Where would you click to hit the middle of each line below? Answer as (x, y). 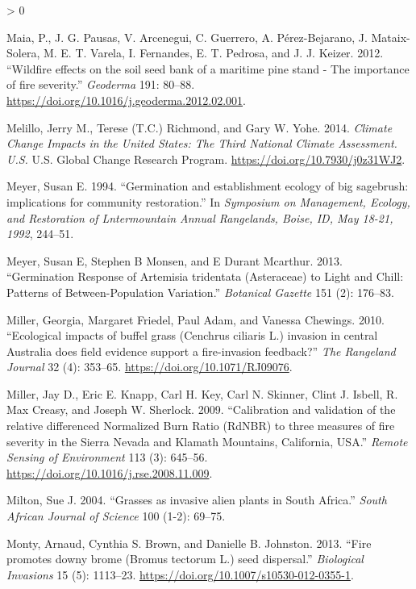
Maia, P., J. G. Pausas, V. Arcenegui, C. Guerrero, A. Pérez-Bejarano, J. (187, 37)
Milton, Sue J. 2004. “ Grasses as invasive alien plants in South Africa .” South (197, 500)
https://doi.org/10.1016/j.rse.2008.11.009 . (110, 472)
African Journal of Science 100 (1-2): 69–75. (116, 516)
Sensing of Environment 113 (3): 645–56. (107, 457)
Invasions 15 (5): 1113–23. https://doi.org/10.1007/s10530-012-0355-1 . (180, 574)
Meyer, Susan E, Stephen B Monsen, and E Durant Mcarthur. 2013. (175, 260)
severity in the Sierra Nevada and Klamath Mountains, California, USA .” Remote (207, 441)
